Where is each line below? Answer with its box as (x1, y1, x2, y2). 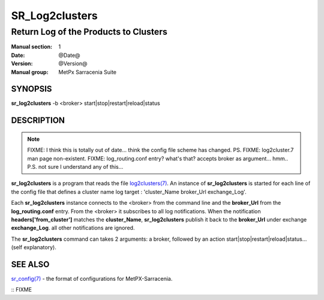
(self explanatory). (11, 244, 56, 251)
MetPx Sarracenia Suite (58, 68, 117, 75)
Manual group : (11, 68, 49, 75)
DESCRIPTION (11, 116, 65, 126)
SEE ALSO (11, 259, 50, 269)
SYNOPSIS (11, 84, 52, 94)
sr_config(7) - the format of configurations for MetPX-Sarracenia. (11, 275, 173, 283)
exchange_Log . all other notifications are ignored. (11, 225, 135, 232)
